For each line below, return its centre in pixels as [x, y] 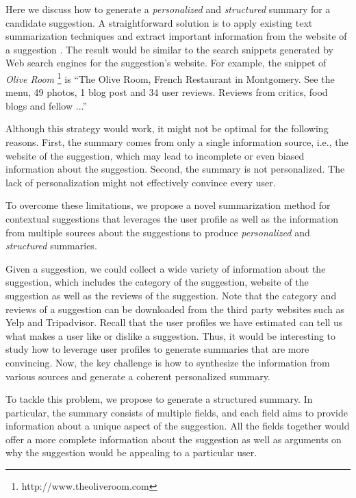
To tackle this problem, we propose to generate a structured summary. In [159, 399]
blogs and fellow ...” [47, 105]
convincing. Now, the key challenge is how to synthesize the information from [168, 362]
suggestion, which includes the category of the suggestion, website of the [157, 282]
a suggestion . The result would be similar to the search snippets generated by [170, 49]
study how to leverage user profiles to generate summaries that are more [157, 349]
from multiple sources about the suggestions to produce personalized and [158, 232]
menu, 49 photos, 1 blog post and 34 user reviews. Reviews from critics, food [167, 92]
